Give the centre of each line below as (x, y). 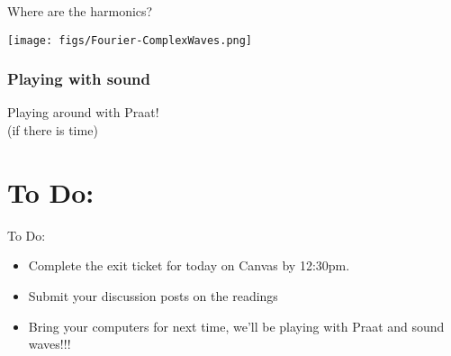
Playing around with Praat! (83, 112)
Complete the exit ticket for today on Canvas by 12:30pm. (189, 265)
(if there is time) (53, 130)
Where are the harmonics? (80, 11)
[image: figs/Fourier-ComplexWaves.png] (130, 40)
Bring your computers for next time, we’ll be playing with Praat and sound (236, 326)
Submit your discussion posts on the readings (153, 295)
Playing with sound (79, 79)
